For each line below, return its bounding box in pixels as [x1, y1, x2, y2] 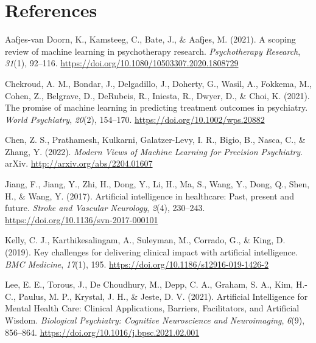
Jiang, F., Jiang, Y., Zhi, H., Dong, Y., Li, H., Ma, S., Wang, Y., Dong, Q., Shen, [5, 178, 310, 190]
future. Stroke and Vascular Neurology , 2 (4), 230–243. [5, 201, 205, 214]
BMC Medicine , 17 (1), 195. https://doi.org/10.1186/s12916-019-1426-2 [5, 257, 269, 270]
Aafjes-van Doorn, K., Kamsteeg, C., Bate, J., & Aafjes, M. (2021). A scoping [5, 33, 296, 46]
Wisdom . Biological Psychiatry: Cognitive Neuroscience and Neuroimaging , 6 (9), [5, 314, 305, 326]
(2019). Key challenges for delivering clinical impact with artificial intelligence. [5, 246, 298, 258]
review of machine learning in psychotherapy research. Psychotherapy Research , [5, 44, 301, 57]
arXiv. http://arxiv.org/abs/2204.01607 [5, 157, 153, 170]
